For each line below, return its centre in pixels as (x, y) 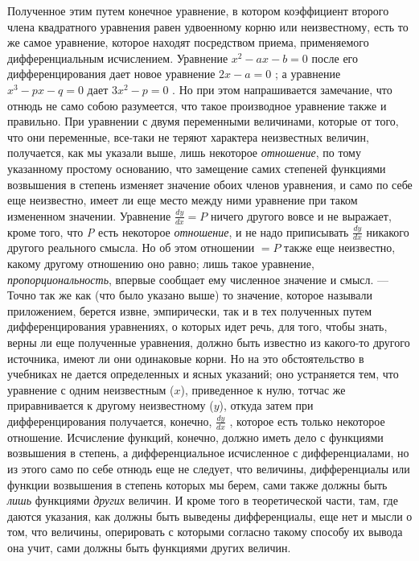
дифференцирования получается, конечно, (110, 421)
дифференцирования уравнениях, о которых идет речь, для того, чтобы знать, (197, 326)
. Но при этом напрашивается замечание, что (282, 89)
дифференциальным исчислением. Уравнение (118, 58)
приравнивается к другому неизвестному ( (111, 405)
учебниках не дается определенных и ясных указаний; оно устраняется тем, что (203, 374)
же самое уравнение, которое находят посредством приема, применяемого (188, 42)
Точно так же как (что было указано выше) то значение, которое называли (190, 295)
